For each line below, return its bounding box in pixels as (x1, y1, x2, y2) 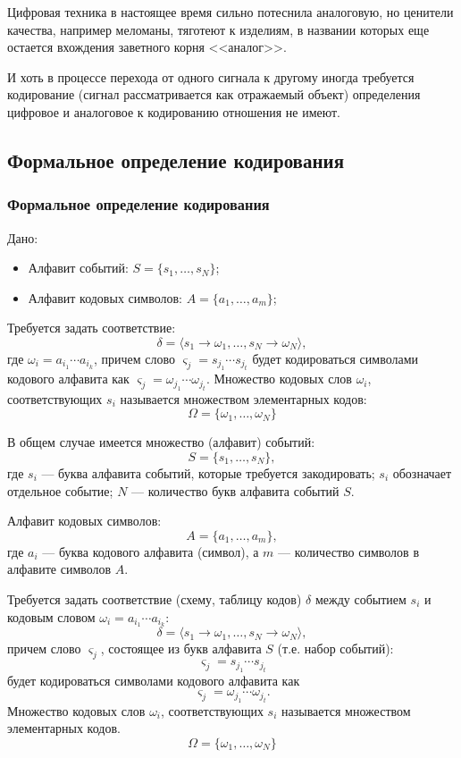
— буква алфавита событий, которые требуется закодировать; (41, 463, 375, 482)
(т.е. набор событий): (277, 639, 394, 658)
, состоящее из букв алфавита (100, 639, 262, 658)
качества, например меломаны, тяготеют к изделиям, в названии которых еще (7, 20, 430, 38)
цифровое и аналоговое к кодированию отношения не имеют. (7, 102, 340, 121)
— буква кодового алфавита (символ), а (42, 542, 259, 560)
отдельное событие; (7, 481, 113, 500)
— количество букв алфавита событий (131, 481, 339, 500)
